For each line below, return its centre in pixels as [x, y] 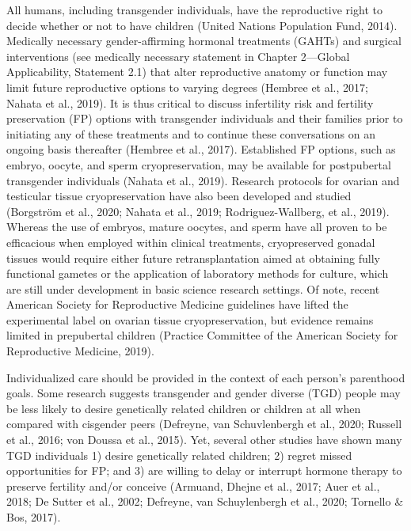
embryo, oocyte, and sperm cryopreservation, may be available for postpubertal [199, 164]
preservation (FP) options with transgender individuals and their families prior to [205, 118]
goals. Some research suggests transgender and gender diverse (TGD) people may [204, 393]
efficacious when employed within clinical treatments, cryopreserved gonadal [191, 242]
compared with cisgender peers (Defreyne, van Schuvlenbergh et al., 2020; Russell [204, 424]
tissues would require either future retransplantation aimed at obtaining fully [193, 258]
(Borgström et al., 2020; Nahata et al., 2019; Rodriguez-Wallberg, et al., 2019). [198, 211]
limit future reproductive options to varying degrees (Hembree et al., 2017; [187, 87]
